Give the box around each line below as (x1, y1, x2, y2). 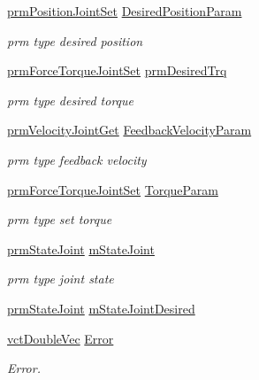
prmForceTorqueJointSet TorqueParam (7, 180, 218, 198)
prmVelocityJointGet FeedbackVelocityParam (7, 120, 252, 139)
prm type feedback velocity (7, 150, 147, 168)
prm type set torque (7, 210, 112, 229)
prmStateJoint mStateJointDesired (7, 299, 195, 317)
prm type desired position (7, 31, 143, 50)
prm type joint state (7, 269, 114, 288)
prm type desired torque (7, 90, 133, 109)
